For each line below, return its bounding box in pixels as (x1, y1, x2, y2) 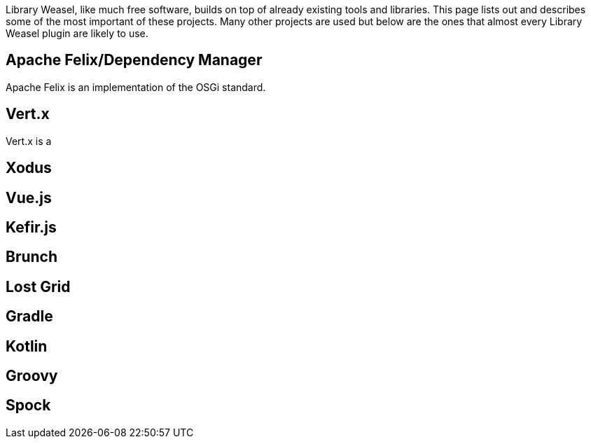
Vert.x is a (6, 134, 52, 147)
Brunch (6, 248, 58, 266)
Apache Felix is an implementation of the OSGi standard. (6, 81, 266, 93)
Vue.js (6, 188, 52, 207)
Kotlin (6, 337, 48, 355)
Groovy (6, 367, 58, 385)
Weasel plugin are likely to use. (6, 27, 148, 39)
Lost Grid (6, 277, 71, 296)
